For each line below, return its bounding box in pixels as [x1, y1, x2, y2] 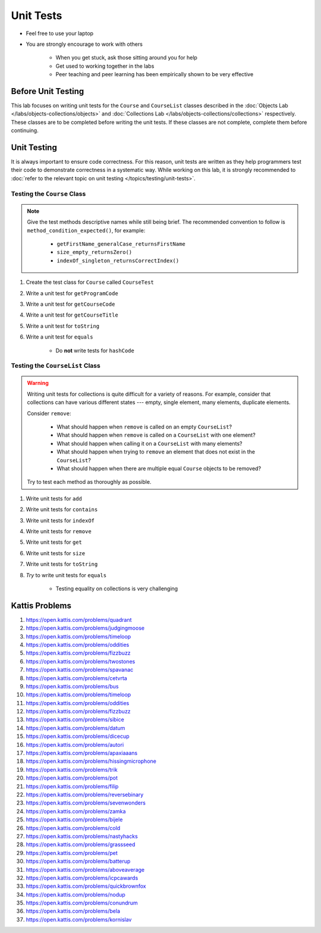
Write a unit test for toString [26, 322, 100, 330]
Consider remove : [27, 409, 71, 417]
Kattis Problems [11, 600, 71, 610]
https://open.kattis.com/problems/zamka [26, 807, 126, 815]
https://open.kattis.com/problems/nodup [26, 891, 126, 898]
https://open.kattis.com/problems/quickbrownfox [26, 882, 146, 890]
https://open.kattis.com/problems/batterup [26, 857, 131, 865]
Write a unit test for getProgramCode [26, 289, 118, 297]
